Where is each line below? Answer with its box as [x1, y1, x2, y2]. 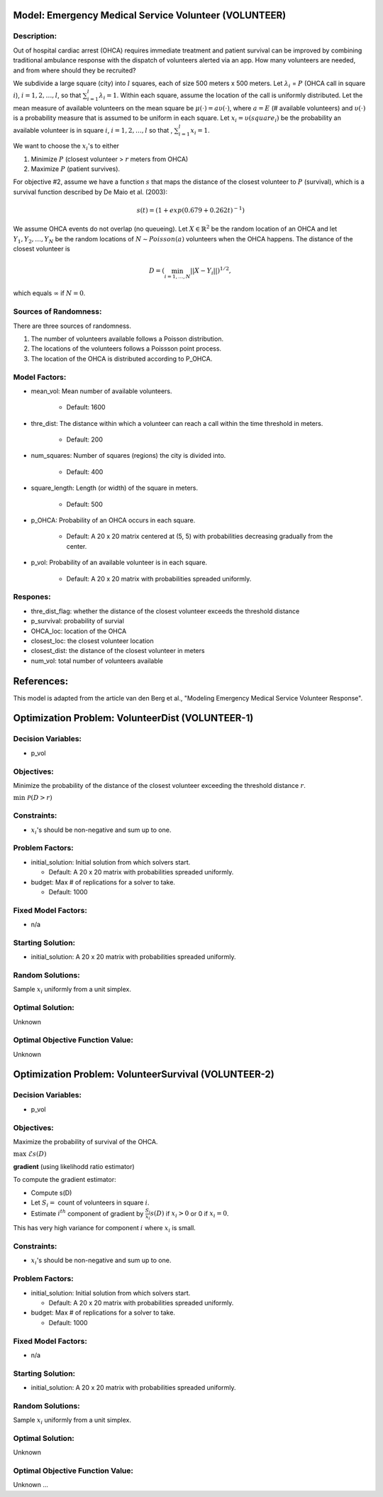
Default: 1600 [66, 403, 106, 412]
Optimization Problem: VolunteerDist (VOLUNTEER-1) [13, 712, 254, 724]
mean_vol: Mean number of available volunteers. [30, 387, 173, 395]
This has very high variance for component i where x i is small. [13, 1224, 196, 1234]
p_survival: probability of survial [30, 617, 124, 625]
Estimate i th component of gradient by [30, 1208, 144, 1217]
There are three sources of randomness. [13, 322, 131, 330]
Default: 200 [66, 435, 103, 444]
